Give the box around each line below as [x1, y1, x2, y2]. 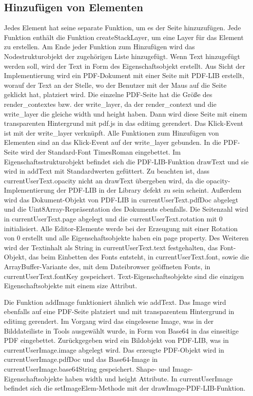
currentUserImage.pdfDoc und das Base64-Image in [4, 354, 158, 364]
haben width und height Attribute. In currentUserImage [65, 373, 233, 383]
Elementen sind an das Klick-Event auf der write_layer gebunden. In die [4, 137, 221, 147]
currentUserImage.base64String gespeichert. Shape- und [4, 363, 171, 374]
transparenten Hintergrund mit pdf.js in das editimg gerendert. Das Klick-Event [4, 118, 243, 128]
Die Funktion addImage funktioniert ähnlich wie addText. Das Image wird [4, 297, 226, 307]
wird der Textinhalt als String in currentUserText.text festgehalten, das [4, 242, 218, 252]
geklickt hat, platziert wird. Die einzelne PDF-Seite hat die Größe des [4, 89, 213, 99]
